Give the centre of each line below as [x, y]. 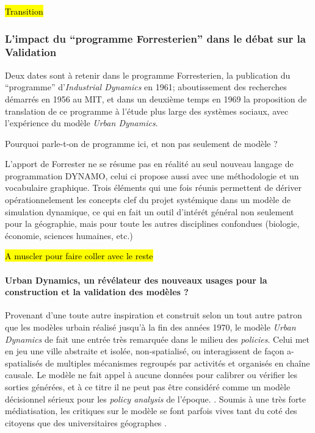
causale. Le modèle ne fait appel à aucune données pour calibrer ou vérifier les [151, 375]
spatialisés [24, 363]
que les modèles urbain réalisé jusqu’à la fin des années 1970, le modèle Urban [150, 327]
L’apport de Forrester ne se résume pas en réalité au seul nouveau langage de [149, 164]
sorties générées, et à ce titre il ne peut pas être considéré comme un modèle [148, 387]
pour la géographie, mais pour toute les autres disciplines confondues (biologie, [152, 224]
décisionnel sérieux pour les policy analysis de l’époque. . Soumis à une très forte [156, 399]
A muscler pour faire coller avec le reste [79, 256]
